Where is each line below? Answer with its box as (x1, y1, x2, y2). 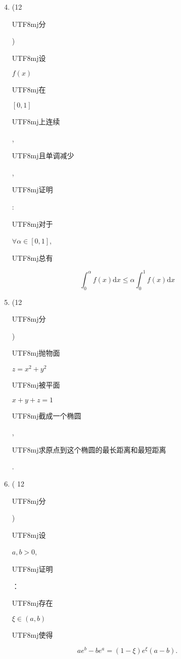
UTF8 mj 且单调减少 (12, 150, 74, 161)
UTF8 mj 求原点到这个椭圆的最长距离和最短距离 (12, 444, 166, 455)
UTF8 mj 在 (12, 84, 46, 95)
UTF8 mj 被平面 (12, 379, 60, 390)
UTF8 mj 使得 (12, 629, 53, 640)
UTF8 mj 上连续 (12, 116, 60, 126)
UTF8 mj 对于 (12, 218, 53, 229)
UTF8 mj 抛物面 (12, 348, 60, 358)
